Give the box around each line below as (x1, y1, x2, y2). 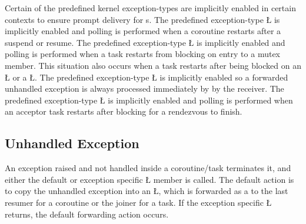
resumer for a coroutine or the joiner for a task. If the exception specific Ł (5, 196, 272, 208)
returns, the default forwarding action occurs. (5, 208, 169, 220)
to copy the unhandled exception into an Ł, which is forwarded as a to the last (5, 185, 288, 197)
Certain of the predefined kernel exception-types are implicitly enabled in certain (5, 2, 296, 14)
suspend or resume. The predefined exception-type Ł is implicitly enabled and (5, 36, 285, 48)
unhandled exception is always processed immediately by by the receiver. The (5, 82, 284, 95)
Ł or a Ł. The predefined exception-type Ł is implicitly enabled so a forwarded (5, 71, 288, 83)
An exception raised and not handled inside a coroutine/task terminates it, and (5, 162, 291, 174)
